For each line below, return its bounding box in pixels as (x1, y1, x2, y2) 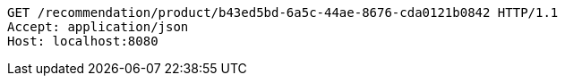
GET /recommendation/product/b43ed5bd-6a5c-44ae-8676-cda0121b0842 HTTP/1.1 (7, 5, 559, 20)
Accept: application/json (7, 20, 189, 34)
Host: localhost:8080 (7, 34, 158, 48)
